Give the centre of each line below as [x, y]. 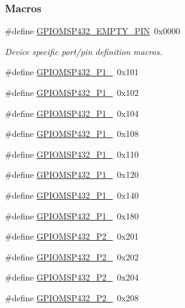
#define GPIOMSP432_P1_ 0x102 [72, 92]
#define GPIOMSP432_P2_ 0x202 [72, 256]
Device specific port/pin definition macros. [84, 51]
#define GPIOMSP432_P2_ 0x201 [72, 236]
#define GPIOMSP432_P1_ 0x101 [72, 72]
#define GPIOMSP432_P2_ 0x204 [72, 277]
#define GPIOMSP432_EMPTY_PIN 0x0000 [92, 31]
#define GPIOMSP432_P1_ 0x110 [72, 154]
